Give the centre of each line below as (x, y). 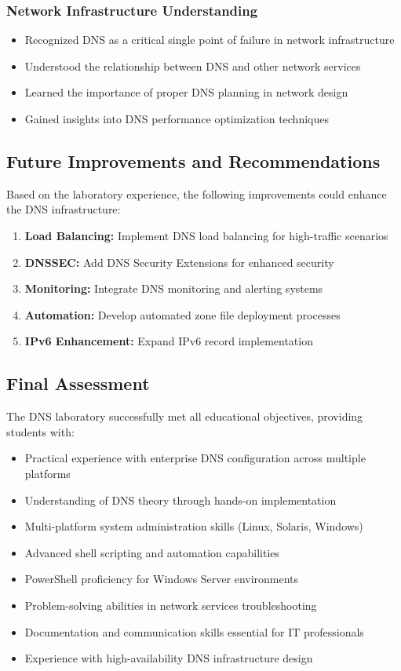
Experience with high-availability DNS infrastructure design (169, 658)
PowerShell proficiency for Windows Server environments (162, 579)
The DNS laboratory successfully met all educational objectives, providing (185, 416)
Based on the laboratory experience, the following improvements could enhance (197, 193)
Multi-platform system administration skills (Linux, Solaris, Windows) (194, 526)
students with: (40, 431)
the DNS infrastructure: (64, 209)
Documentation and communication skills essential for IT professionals (194, 631)
